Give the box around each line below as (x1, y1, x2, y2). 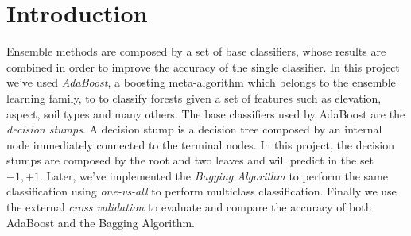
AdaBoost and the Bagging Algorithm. (6, 214, 195, 230)
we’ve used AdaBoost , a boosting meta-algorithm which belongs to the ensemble (6, 74, 396, 91)
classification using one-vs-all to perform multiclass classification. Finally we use (6, 183, 397, 199)
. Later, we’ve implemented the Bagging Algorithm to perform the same (40, 167, 388, 184)
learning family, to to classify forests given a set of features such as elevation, (6, 89, 382, 106)
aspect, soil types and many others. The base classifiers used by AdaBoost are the (6, 105, 405, 122)
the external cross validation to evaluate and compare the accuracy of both (6, 199, 372, 215)
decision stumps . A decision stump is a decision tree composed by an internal (6, 121, 382, 137)
